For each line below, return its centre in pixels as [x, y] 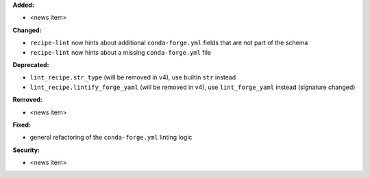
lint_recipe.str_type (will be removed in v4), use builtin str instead [133, 77]
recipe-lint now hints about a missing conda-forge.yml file [121, 52]
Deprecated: [31, 64]
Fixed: [22, 125]
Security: [26, 150]
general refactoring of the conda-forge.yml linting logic [111, 138]
